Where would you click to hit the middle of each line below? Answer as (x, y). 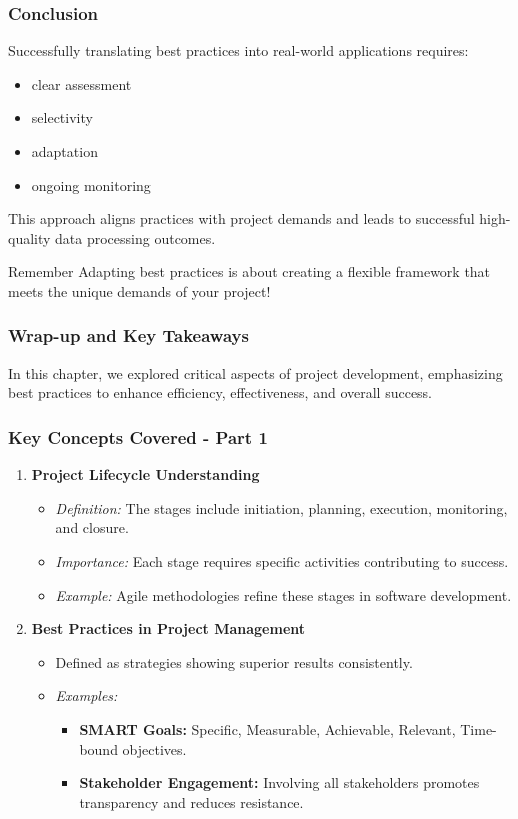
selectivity (62, 117)
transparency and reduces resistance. (191, 801)
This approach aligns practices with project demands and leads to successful (241, 218)
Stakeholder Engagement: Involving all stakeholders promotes (279, 782)
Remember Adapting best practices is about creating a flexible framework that (249, 271)
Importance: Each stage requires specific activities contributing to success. (282, 560)
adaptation (64, 151)
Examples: (86, 695)
